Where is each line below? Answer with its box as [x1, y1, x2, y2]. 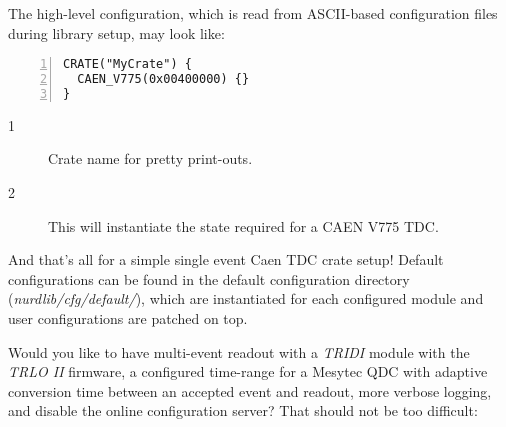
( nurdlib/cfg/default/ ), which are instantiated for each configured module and [8, 288, 484, 309]
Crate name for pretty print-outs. [48, 148, 253, 169]
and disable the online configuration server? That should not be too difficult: [8, 400, 478, 421]
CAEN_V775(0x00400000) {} [77, 72, 250, 87]
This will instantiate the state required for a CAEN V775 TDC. [48, 215, 439, 236]
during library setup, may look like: [8, 22, 225, 43]
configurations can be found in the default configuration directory [8, 268, 410, 289]
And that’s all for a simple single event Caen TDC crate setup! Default [8, 249, 444, 270]
